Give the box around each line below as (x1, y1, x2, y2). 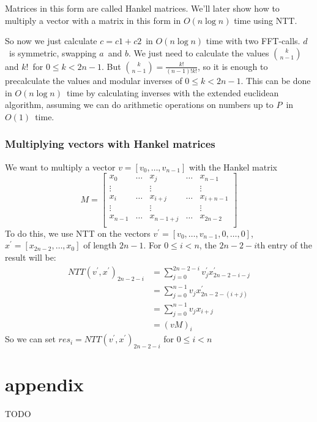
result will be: (5, 251, 56, 264)
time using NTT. (234, 13, 297, 26)
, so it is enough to (197, 59, 268, 72)
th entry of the (256, 239, 312, 251)
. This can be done (241, 74, 311, 87)
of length (83, 239, 117, 251)
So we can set (5, 332, 56, 345)
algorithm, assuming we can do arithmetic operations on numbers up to (5, 98, 274, 111)
